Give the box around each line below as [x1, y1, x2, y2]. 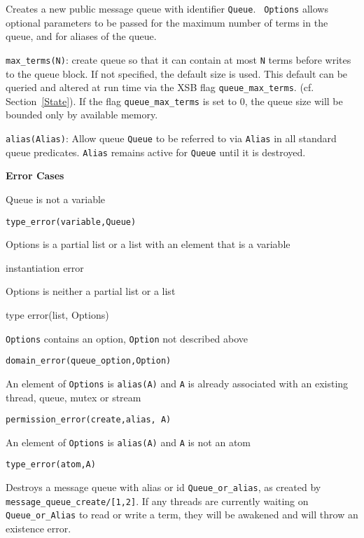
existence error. [6, 521, 71, 536]
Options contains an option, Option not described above [6, 331, 248, 345]
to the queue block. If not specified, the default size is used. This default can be [6, 66, 348, 81]
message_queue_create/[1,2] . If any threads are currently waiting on [6, 493, 309, 508]
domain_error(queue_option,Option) [6, 356, 171, 366]
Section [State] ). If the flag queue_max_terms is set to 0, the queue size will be [6, 93, 343, 108]
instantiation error [6, 260, 84, 275]
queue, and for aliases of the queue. [6, 29, 157, 43]
